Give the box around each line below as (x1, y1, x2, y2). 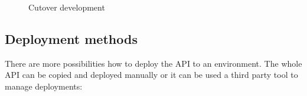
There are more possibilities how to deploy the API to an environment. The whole (5, 57, 302, 69)
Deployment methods (5, 29, 138, 47)
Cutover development (28, 1, 105, 13)
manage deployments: (5, 80, 83, 92)
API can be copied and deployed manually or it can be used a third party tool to (5, 68, 298, 81)
